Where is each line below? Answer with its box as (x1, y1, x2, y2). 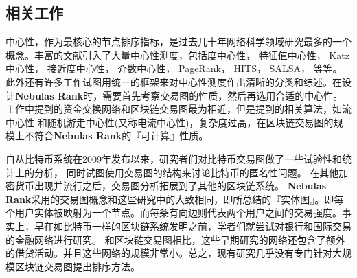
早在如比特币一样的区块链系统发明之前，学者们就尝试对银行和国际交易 (34, 218, 352, 233)
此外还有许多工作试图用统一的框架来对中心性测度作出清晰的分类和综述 (5, 74, 323, 89)
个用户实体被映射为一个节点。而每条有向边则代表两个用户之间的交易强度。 (5, 205, 342, 220)
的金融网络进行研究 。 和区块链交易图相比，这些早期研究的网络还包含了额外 (5, 232, 345, 246)
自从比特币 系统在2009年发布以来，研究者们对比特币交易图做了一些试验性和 (5, 151, 342, 165)
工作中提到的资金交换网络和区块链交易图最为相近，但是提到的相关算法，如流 (5, 102, 352, 116)
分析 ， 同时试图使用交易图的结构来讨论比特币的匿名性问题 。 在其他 (34, 165, 339, 179)
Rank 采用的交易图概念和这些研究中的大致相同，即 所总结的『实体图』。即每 (5, 192, 344, 206)
